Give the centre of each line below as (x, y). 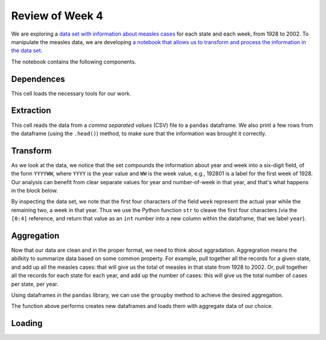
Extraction (31, 111)
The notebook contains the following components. (74, 62)
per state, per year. (35, 284)
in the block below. (35, 191)
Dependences (38, 79)
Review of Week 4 (57, 16)
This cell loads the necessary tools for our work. (71, 93)
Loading (27, 323)
